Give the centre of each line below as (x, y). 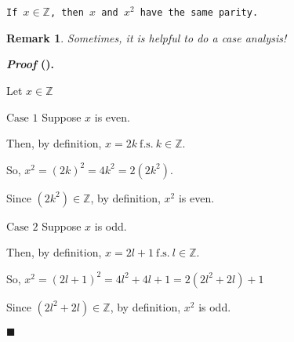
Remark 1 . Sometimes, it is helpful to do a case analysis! (147, 37)
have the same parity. (199, 13)
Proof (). (30, 64)
